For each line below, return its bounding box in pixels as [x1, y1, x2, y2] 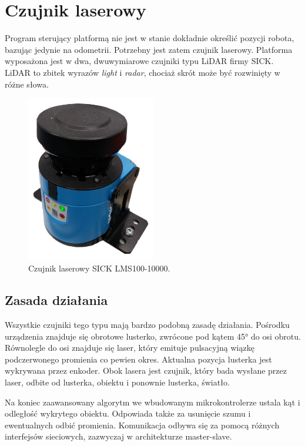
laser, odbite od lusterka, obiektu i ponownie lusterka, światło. [5, 375, 230, 388]
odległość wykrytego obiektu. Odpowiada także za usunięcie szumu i [5, 407, 251, 420]
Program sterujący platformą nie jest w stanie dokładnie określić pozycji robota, [5, 32, 294, 44]
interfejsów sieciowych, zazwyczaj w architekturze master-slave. [5, 430, 232, 442]
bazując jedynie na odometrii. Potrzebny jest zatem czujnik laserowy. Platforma [5, 43, 293, 55]
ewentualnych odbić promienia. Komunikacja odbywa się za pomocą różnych [5, 418, 280, 431]
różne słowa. [5, 78, 49, 90]
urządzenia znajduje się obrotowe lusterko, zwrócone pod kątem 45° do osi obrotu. [5, 330, 301, 342]
